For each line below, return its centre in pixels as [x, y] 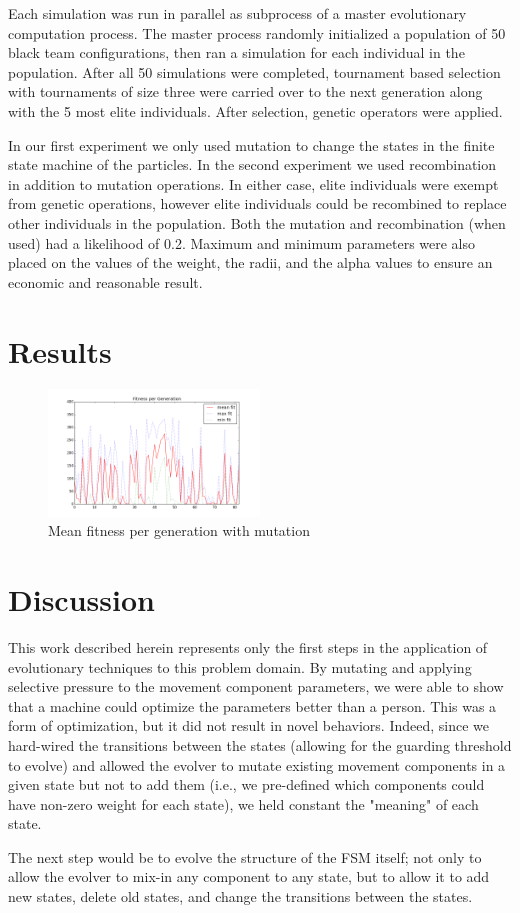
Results [60, 350]
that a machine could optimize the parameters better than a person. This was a [252, 705]
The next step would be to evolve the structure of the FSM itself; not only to [245, 856]
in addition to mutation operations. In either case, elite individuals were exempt [253, 183]
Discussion [81, 599]
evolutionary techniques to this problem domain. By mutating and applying [240, 666]
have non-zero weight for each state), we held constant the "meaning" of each [243, 803]
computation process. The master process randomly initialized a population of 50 [257, 32]
